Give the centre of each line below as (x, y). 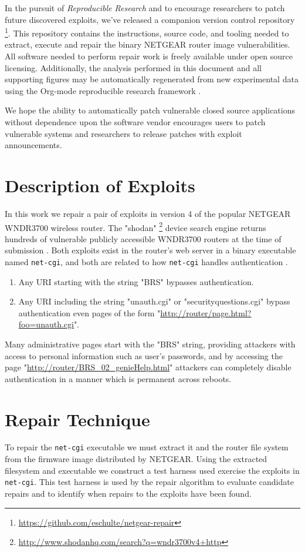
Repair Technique (77, 419)
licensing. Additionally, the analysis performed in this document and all (133, 67)
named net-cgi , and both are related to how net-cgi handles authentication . (146, 261)
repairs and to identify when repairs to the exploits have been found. (128, 493)
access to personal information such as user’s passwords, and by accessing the (144, 355)
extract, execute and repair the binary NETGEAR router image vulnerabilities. (148, 44)
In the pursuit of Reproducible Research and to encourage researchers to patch (145, 8)
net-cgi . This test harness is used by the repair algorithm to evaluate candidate (149, 482)
